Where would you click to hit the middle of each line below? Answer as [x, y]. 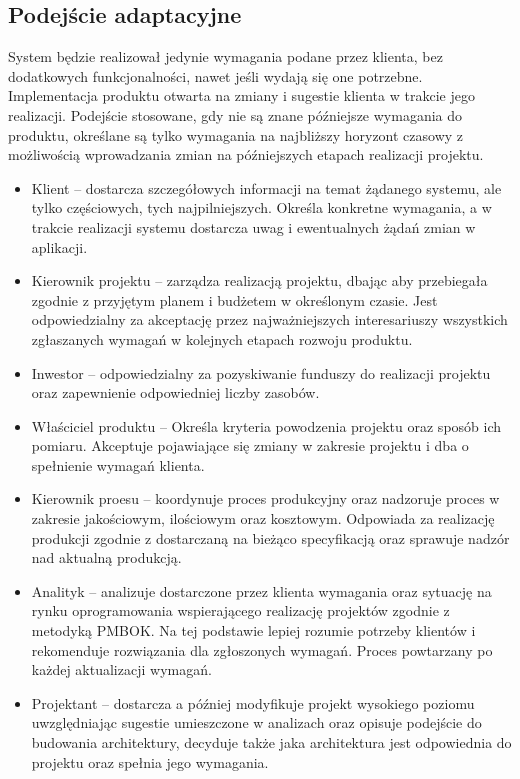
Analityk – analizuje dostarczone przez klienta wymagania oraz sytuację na [261, 590]
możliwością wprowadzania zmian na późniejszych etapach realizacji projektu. [246, 154]
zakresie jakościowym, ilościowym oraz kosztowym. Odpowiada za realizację [263, 518]
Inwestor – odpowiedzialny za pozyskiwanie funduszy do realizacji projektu [261, 372]
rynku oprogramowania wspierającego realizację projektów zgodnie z [240, 610]
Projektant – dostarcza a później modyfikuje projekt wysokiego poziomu [253, 702]
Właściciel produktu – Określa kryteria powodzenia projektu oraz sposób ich [266, 425]
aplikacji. [59, 246]
